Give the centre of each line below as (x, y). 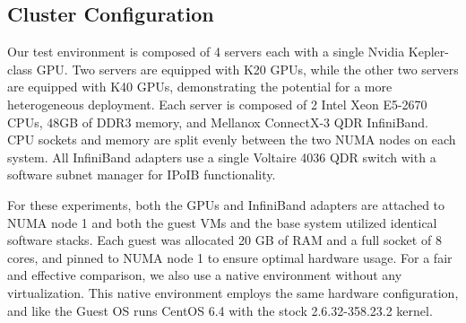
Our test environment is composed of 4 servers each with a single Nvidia (206, 52)
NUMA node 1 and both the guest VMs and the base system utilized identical (222, 222)
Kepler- (428, 52)
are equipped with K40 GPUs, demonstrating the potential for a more (200, 87)
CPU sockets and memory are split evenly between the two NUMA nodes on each (232, 140)
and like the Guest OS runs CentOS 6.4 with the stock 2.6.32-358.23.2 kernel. (220, 310)
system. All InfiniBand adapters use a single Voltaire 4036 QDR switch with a (222, 157)
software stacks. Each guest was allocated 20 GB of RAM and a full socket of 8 (224, 240)
